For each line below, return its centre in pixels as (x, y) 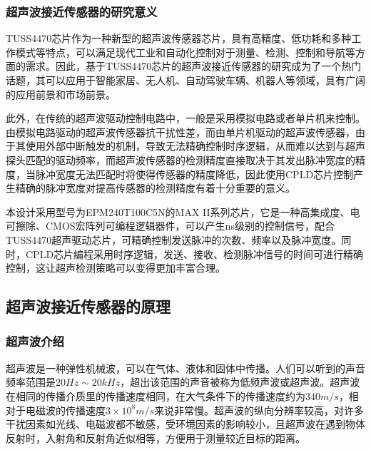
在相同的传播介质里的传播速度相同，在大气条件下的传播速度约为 (156, 395)
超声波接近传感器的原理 (88, 306)
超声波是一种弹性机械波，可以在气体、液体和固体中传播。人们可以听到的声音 (185, 368)
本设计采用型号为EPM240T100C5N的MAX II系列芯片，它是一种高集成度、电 (183, 211)
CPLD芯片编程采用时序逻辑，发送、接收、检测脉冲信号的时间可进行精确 (194, 254)
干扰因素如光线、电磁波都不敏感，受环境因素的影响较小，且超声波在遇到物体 (185, 424)
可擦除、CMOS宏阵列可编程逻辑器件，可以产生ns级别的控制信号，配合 (170, 226)
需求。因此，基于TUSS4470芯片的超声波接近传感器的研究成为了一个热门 (193, 66)
